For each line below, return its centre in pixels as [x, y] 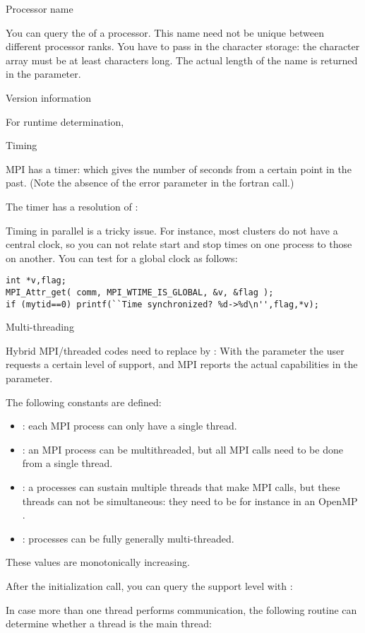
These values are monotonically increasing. [98, 562]
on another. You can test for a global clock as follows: [122, 258]
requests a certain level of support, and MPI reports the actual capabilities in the [182, 364]
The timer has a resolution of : [72, 206]
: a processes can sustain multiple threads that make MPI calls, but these [181, 487]
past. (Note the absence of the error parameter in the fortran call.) [150, 183]
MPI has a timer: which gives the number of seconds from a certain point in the [179, 168]
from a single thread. [67, 463]
